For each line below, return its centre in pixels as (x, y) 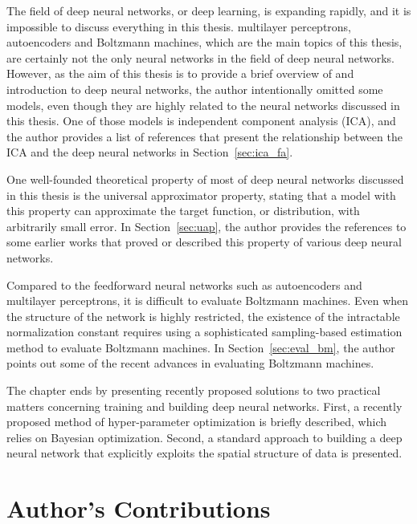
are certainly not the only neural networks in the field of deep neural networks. (201, 57)
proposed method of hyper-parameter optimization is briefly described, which (197, 422)
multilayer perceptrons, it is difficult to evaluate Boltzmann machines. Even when (208, 301)
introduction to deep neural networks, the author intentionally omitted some (195, 89)
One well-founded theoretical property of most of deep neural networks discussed (205, 179)
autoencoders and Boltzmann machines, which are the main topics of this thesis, (204, 42)
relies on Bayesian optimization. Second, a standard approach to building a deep (204, 437)
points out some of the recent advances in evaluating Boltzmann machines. (190, 363)
